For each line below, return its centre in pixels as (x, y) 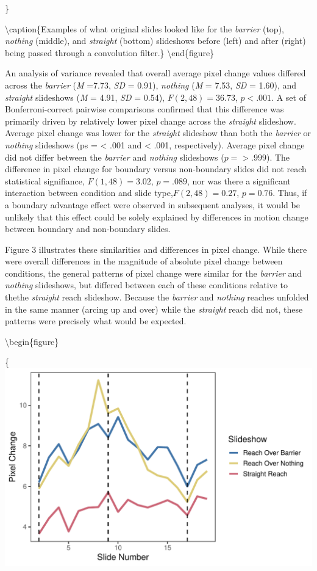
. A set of (289, 97)
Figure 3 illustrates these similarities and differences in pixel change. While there (156, 249)
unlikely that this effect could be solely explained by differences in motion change (157, 216)
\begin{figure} (32, 341)
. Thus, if (290, 193)
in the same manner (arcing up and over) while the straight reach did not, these (154, 309)
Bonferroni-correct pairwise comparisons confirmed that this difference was (144, 109)
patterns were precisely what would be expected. (96, 321)
